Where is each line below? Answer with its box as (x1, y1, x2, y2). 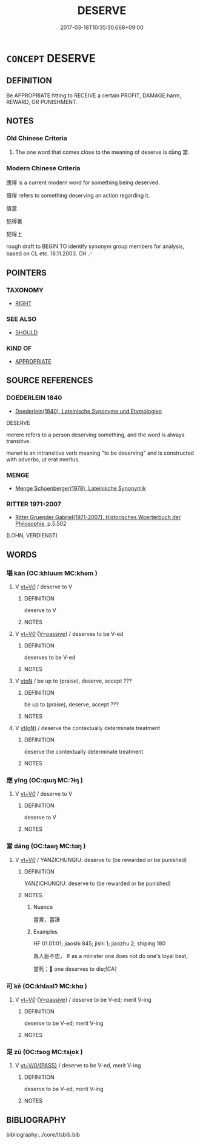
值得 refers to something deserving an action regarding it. (6, 191, 150, 199)
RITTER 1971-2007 (6, 500, 62, 508)
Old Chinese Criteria (6, 134, 68, 143)
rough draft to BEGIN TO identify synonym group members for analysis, (6, 243, 185, 250)
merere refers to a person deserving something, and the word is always (6, 431, 185, 438)
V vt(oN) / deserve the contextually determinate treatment (15, 724, 161, 731)
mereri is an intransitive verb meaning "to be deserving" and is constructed (6, 449, 194, 457)
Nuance (33, 903, 53, 911)
